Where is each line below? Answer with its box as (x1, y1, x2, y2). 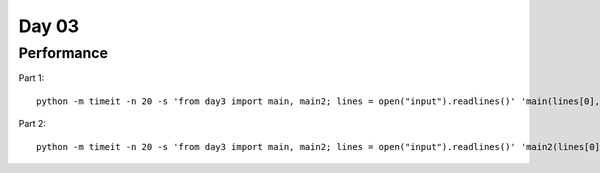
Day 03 (18, 15, 80, 37)
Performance (18, 44, 109, 62)
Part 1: (18, 72, 45, 84)
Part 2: (18, 118, 47, 130)
